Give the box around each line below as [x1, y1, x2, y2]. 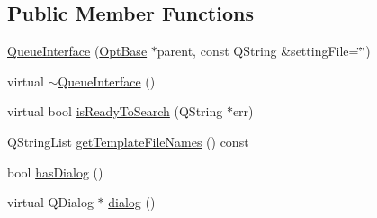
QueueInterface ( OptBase [7, 41, 148, 60]
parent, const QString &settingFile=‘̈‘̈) [157, 41, 371, 60]
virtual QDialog [7, 193, 94, 212]
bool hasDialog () [7, 162, 103, 181]
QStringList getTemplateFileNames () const [7, 132, 249, 150]
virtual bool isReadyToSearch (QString [7, 102, 223, 121]
